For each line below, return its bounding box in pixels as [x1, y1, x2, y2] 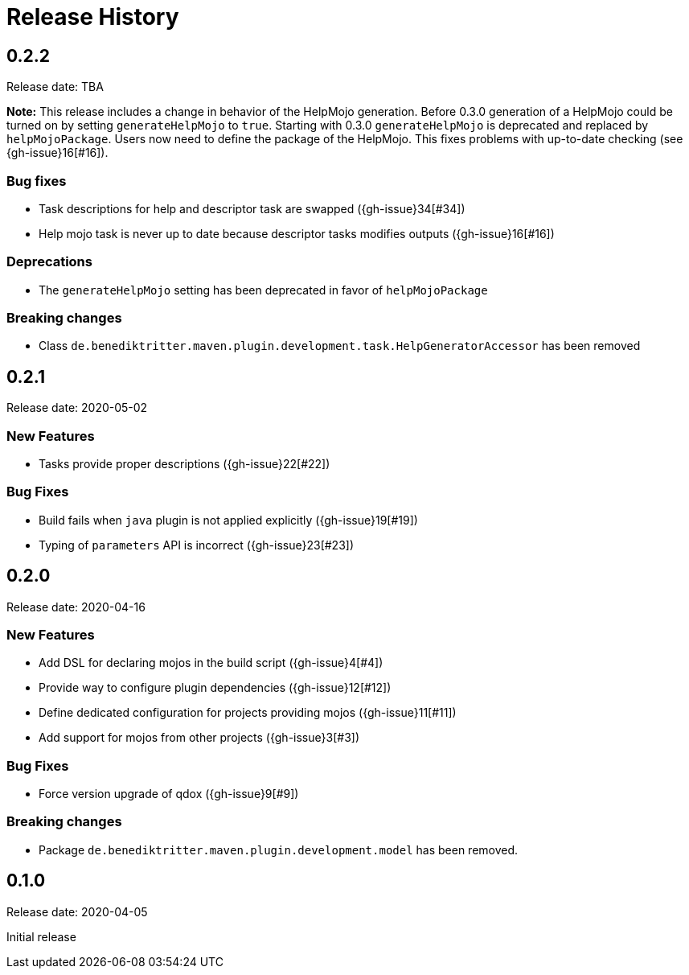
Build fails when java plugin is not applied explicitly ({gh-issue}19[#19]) [39, 512, 418, 527]
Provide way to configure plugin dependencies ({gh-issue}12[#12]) [39, 681, 392, 695]
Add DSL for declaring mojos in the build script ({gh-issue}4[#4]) [39, 656, 383, 670]
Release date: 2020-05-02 [6, 401, 148, 415]
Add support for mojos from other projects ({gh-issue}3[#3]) [39, 730, 359, 745]
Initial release [6, 929, 76, 944]
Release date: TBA [6, 80, 104, 94]
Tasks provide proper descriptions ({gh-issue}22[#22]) [39, 457, 330, 471]
